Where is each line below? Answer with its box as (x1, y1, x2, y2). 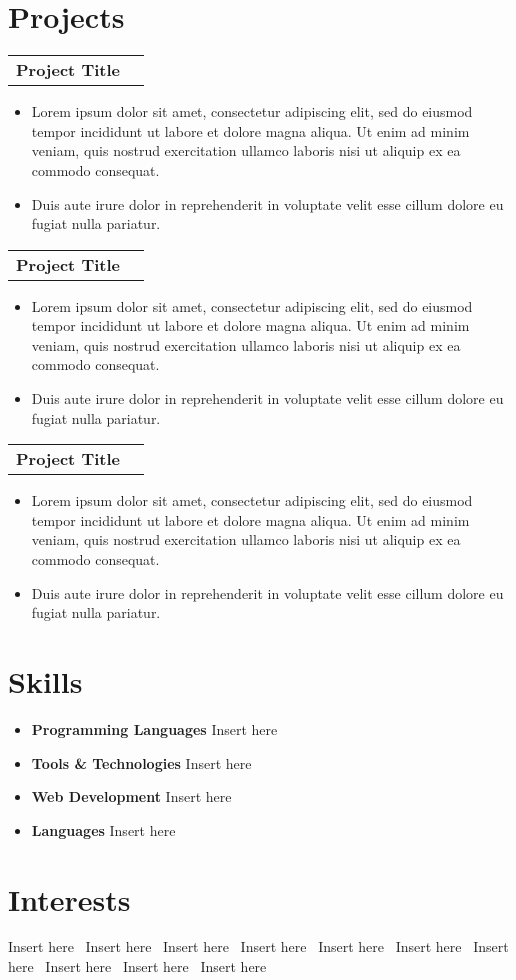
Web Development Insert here (31, 786, 232, 807)
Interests (8, 878, 131, 919)
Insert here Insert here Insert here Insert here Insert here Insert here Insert (8, 936, 509, 957)
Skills (8, 661, 83, 701)
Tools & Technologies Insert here (31, 752, 252, 773)
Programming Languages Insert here (31, 718, 278, 739)
